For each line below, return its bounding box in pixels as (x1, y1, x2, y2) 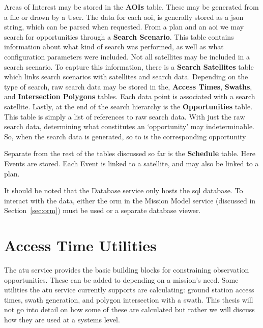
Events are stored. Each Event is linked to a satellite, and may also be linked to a (4, 158, 259, 168)
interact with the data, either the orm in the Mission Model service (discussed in (4, 195, 256, 205)
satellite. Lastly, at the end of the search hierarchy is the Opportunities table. (4, 101, 253, 111)
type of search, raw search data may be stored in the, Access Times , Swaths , (4, 81, 252, 92)
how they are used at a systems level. (4, 314, 120, 324)
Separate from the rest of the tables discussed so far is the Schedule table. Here (4, 148, 256, 159)
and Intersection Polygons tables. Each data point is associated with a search (4, 91, 255, 102)
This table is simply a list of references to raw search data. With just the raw (4, 111, 245, 122)
